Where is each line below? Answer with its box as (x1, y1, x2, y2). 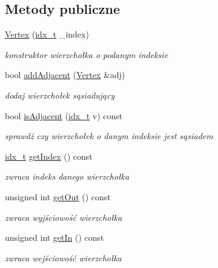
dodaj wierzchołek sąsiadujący (5, 88, 115, 101)
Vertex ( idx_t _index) (5, 28, 89, 41)
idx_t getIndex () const (5, 149, 93, 162)
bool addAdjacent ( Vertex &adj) (5, 68, 125, 81)
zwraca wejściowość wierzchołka (5, 251, 122, 264)
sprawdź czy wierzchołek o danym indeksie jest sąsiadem (5, 129, 213, 142)
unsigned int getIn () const (5, 231, 104, 244)
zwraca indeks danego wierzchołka (5, 170, 130, 183)
